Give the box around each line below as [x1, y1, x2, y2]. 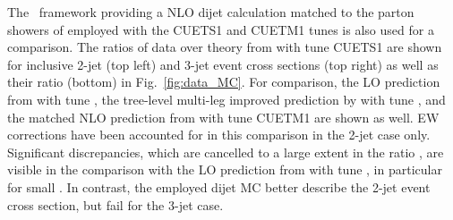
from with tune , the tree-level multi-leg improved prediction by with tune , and [7, 89, 446, 108]
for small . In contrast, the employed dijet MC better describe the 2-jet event [7, 177, 431, 196]
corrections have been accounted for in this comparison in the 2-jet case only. [7, 125, 431, 144]
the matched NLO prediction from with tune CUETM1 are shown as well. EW [7, 107, 440, 126]
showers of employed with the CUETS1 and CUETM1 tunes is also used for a [7, 20, 434, 38]
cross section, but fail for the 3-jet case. [7, 195, 224, 214]
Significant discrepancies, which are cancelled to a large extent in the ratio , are [7, 142, 444, 161]
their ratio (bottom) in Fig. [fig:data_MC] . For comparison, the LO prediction [7, 72, 440, 91]
